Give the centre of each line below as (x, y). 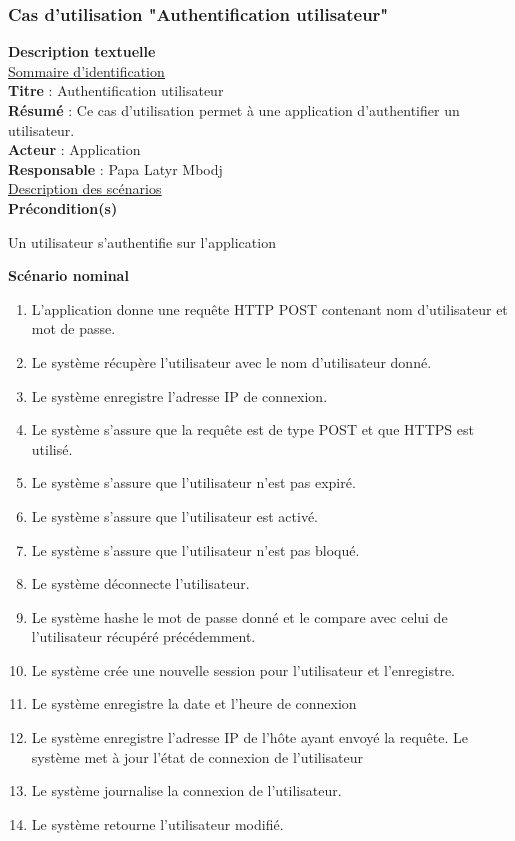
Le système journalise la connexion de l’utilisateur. (186, 790)
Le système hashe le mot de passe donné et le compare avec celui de (239, 616)
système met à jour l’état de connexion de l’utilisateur (197, 756)
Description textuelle (82, 51)
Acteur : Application (74, 149)
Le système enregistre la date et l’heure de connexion (194, 703)
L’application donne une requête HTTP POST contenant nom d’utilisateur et (269, 308)
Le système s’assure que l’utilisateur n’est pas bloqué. (195, 549)
